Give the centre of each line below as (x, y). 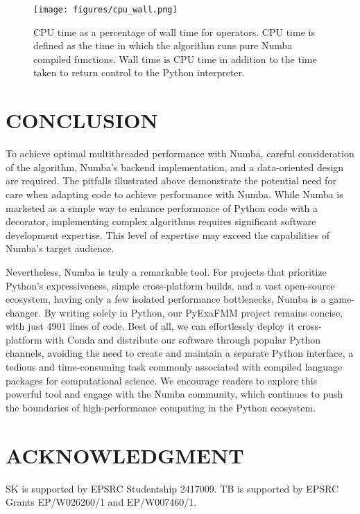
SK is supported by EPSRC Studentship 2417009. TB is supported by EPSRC (172, 488)
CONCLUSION (82, 120)
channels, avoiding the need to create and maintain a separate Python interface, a (180, 353)
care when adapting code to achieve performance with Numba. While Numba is (174, 194)
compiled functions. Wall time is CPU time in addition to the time (175, 59)
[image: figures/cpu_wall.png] (105, 10)
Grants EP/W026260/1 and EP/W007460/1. (101, 502)
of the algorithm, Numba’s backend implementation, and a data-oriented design (175, 167)
